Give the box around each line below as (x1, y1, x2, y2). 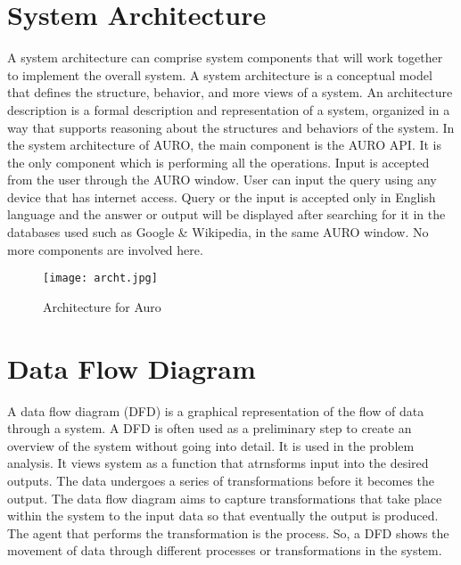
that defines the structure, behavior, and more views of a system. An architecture (7, 83, 453, 102)
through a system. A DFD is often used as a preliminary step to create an (7, 419, 412, 438)
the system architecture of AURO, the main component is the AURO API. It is (7, 135, 442, 154)
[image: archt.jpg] (43, 272, 158, 285)
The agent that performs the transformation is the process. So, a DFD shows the (7, 523, 449, 542)
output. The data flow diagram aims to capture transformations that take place (7, 488, 442, 507)
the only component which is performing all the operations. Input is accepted (7, 152, 430, 171)
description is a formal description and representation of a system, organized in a (7, 100, 450, 119)
